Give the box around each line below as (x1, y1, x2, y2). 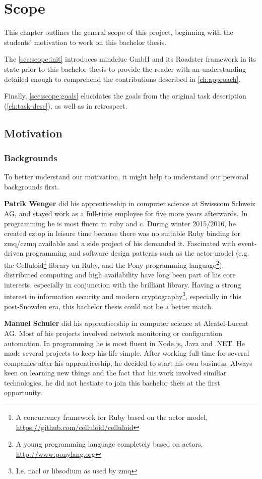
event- (238, 237, 257, 248)
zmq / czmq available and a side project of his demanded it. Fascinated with (4, 237, 236, 248)
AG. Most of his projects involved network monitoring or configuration (4, 327, 223, 338)
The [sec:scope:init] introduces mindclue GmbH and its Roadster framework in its (4, 54, 256, 64)
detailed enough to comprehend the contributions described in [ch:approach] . (4, 73, 241, 84)
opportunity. (4, 387, 42, 398)
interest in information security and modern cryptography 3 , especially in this (4, 290, 241, 302)
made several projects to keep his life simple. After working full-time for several (4, 348, 249, 358)
